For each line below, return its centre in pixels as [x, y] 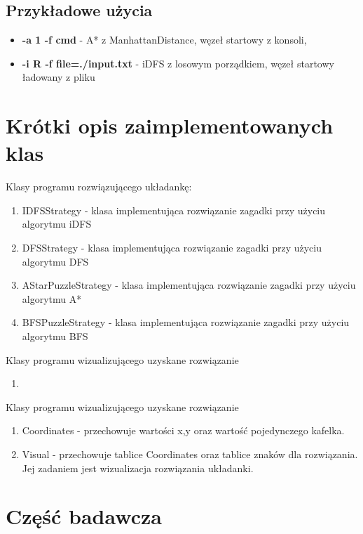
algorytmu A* [52, 298]
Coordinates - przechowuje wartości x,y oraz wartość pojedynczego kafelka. [183, 430]
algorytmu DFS [55, 261]
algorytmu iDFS [57, 224]
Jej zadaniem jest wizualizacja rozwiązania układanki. [138, 468]
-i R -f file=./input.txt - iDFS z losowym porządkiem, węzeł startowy [178, 63]
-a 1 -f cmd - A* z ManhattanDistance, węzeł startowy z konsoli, [164, 40]
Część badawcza [84, 516]
